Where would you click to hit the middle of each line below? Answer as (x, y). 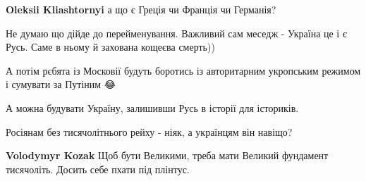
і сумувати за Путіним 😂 (61, 84)
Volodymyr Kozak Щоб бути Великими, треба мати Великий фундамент (167, 155)
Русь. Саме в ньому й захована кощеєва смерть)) (110, 47)
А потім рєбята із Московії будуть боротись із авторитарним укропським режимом (183, 70)
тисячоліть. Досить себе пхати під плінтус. (98, 169)
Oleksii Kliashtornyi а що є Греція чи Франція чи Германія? (141, 9)
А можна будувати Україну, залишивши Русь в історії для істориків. (152, 107)
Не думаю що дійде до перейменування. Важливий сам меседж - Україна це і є (176, 33)
